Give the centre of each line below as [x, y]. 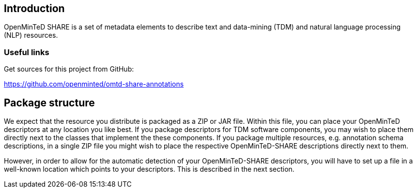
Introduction [34, 8]
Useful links [27, 52]
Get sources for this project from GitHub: [69, 69]
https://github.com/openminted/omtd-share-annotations [94, 84]
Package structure [49, 103]
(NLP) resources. [31, 35]
